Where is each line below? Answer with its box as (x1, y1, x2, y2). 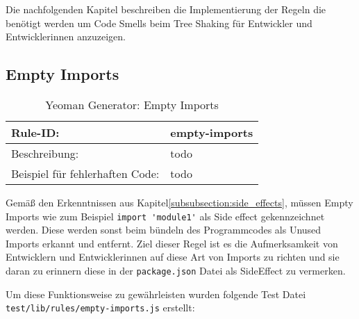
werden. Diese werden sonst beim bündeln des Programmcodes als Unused (6, 222, 322, 237)
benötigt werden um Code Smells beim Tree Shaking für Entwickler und (6, 15, 312, 30)
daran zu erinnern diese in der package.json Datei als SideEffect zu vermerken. (6, 263, 346, 278)
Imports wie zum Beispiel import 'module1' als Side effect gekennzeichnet (6, 208, 325, 223)
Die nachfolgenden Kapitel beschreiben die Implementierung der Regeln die (6, 2, 326, 16)
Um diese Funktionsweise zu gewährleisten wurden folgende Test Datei (6, 286, 306, 301)
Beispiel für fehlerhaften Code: (11, 165, 160, 181)
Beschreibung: (11, 145, 79, 161)
